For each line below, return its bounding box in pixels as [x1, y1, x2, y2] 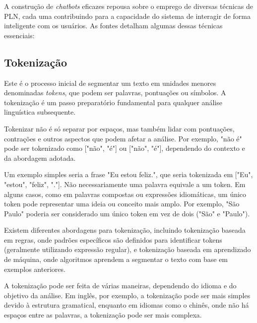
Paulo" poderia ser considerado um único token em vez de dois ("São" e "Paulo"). [4, 208, 250, 218]
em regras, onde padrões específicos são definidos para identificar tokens [4, 234, 222, 245]
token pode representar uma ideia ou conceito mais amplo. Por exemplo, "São [4, 198, 240, 209]
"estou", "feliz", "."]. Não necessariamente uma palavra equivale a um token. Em [4, 179, 246, 189]
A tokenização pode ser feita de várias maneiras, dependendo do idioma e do [4, 280, 237, 291]
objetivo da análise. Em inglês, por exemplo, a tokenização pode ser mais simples [4, 290, 251, 300]
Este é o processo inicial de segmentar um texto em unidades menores [4, 77, 216, 88]
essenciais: [4, 30, 35, 40]
